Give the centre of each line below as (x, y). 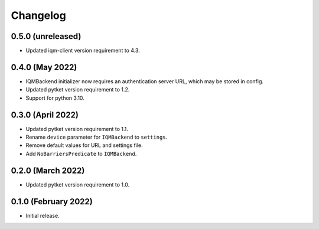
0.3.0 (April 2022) (45, 115)
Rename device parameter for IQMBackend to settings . (97, 137)
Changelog (38, 15)
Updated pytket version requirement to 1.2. (78, 90)
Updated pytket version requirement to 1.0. (78, 184)
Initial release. (43, 215)
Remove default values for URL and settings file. (84, 145)
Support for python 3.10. (55, 98)
